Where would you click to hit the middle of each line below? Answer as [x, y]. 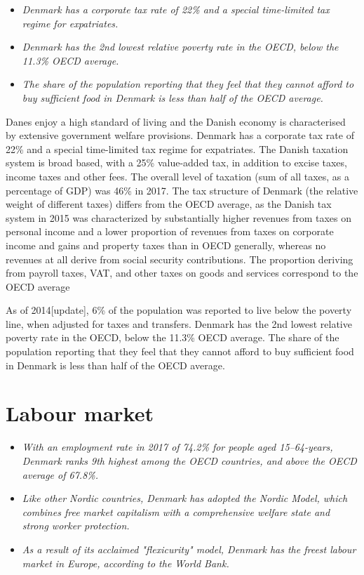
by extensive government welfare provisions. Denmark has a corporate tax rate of [180, 135]
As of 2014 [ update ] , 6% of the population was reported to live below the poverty [179, 310]
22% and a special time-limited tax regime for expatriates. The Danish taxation [177, 148]
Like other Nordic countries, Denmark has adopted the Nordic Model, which [185, 498]
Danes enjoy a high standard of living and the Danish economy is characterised [176, 121]
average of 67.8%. [60, 474]
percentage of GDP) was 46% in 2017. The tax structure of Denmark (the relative [182, 190]
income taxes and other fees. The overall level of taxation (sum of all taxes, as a [178, 176]
